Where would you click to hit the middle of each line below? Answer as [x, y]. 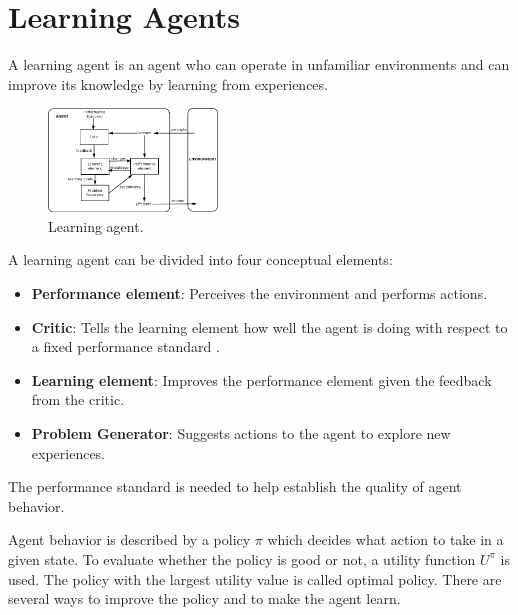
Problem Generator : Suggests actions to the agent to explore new [241, 433]
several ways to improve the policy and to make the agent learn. [204, 598]
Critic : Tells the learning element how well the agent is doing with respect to [269, 326]
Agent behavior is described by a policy [129, 539]
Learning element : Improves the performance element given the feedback [261, 379]
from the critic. [78, 399]
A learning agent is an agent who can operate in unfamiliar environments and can [259, 64]
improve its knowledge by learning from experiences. [168, 83]
